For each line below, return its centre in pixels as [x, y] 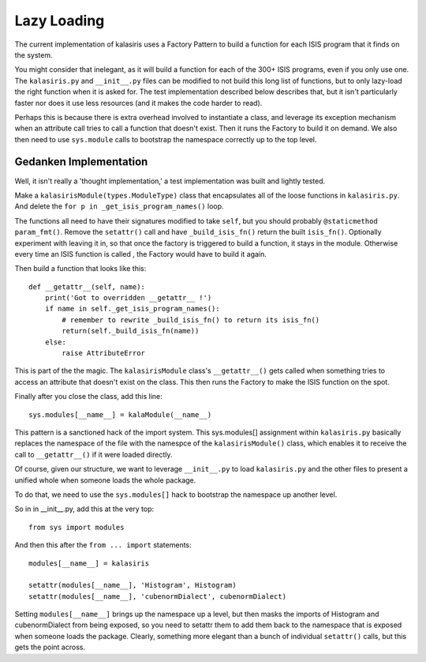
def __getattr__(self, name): [87, 287]
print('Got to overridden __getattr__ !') [128, 298]
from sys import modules [77, 527]
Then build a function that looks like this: [80, 269]
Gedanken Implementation [81, 162]
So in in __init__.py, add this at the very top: [84, 509]
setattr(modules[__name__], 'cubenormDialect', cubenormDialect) [158, 596]
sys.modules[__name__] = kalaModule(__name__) [120, 414]
